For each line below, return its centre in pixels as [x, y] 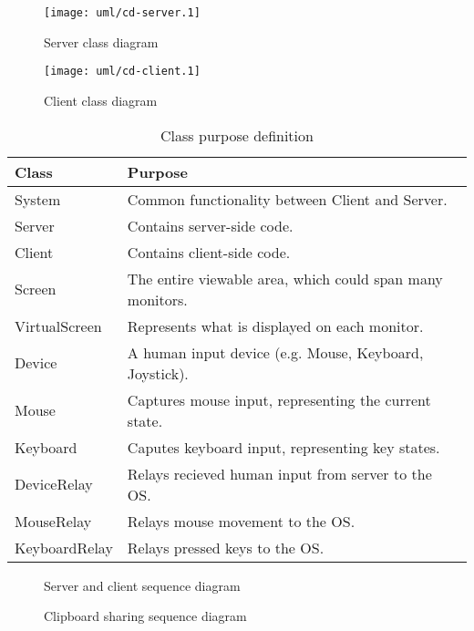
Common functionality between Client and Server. [287, 199]
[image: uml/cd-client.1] [122, 72]
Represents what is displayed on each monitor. [275, 326]
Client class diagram [101, 100]
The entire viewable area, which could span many [285, 278]
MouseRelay [53, 521]
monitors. [157, 299]
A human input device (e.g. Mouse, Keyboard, [275, 352]
